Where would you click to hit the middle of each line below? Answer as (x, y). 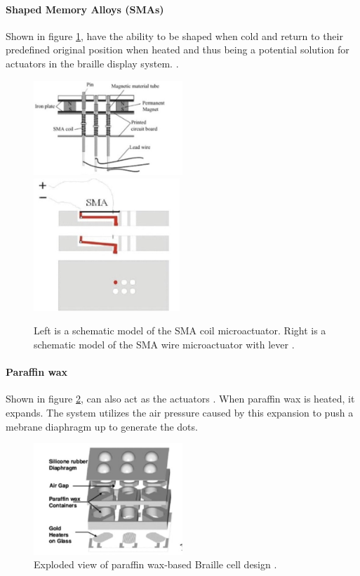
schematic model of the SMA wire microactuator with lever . (164, 344)
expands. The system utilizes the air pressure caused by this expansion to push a (180, 412)
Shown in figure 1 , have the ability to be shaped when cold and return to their (174, 35)
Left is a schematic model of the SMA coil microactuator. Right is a (180, 330)
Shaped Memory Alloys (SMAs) (85, 9)
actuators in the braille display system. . (92, 63)
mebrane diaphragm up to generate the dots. (102, 426)
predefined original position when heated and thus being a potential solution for (178, 50)
